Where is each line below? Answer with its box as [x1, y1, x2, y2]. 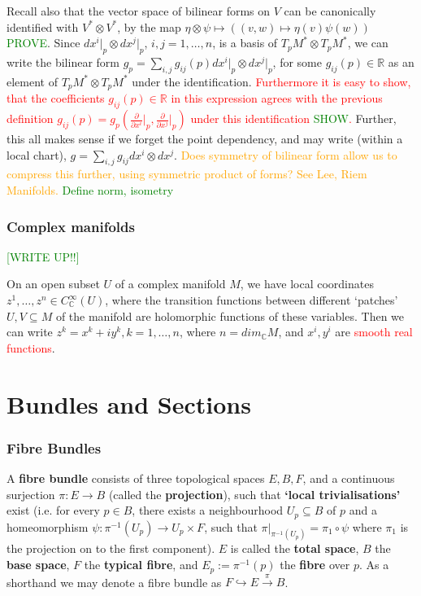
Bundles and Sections [7, 387, 251, 420]
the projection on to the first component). [7, 540, 215, 557]
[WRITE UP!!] [7, 248, 80, 265]
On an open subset [7, 275, 100, 292]
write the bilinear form [7, 53, 119, 70]
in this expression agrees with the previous [171, 90, 383, 107]
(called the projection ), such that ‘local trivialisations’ [108, 485, 401, 502]
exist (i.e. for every [7, 502, 100, 519]
